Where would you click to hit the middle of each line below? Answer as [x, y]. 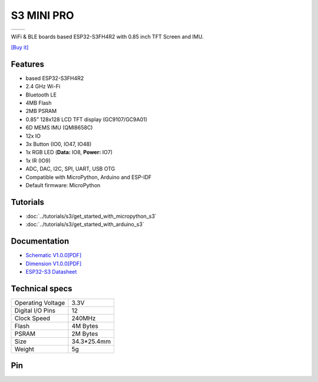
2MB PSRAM [41, 111]
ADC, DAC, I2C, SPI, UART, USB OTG [70, 169]
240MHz [84, 318]
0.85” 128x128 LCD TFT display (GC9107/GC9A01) [86, 119]
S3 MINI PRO [42, 15]
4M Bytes [85, 325]
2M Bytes [85, 334]
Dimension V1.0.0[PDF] [54, 263]
